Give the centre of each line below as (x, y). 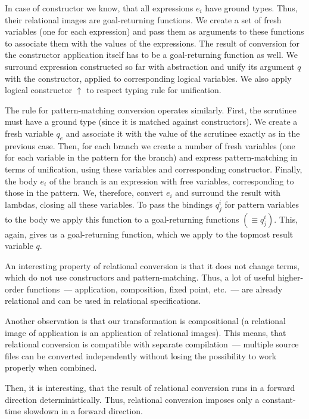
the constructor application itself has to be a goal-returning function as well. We (152, 55)
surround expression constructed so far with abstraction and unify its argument (150, 66)
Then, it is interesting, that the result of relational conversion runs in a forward (150, 388)
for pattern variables (262, 204)
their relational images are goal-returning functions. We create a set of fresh (143, 19)
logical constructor (38, 90)
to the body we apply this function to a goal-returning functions (122, 219)
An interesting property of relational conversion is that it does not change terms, (152, 265)
